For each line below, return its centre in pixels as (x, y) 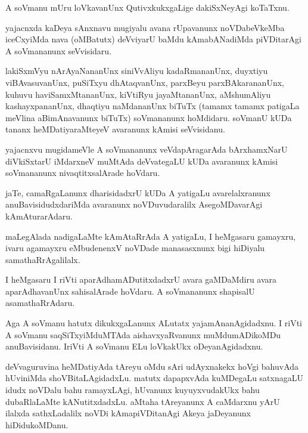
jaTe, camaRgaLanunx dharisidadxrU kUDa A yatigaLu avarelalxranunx (138, 192)
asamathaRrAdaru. (40, 303)
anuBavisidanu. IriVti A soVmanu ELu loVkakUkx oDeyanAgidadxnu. (134, 346)
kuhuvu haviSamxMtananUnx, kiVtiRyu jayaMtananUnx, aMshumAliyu (138, 94)
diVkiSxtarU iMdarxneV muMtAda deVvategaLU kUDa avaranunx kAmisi (142, 161)
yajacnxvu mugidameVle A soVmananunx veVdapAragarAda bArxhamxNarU (147, 149)
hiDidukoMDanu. (37, 424)
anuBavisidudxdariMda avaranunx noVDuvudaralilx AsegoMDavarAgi (134, 204)
